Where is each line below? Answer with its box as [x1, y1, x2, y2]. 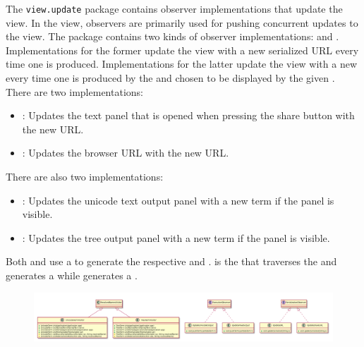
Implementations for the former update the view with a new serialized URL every [6, 42, 359, 57]
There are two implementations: [6, 84, 143, 99]
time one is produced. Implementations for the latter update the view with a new [6, 56, 358, 71]
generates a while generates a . [6, 267, 138, 282]
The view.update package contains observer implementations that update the [6, 1, 343, 16]
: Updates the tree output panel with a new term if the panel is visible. [22, 230, 330, 245]
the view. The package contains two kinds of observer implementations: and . [6, 29, 339, 44]
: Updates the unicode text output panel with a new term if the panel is [22, 193, 334, 207]
